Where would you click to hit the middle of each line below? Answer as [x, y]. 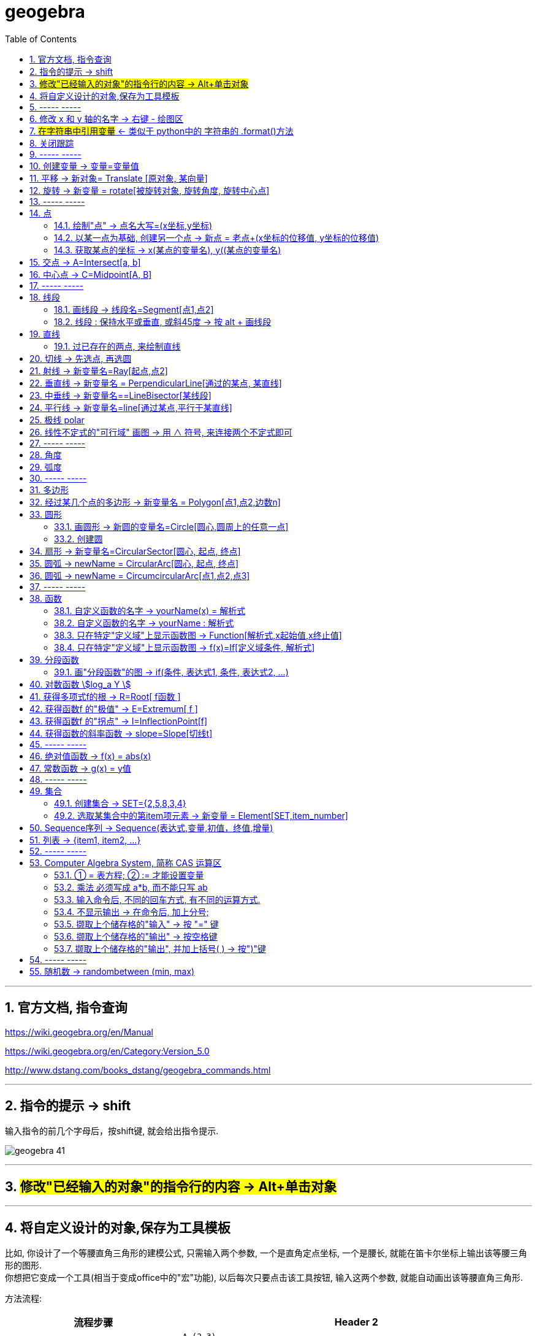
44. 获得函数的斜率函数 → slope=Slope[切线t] [121, 733]
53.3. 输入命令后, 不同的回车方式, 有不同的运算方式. [157, 899]
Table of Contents [41, 39]
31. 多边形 [49, 489]
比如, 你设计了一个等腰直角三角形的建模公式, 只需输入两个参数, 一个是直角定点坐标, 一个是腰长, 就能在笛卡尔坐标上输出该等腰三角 [266, 1253]
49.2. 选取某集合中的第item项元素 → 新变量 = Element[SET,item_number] [201, 815]
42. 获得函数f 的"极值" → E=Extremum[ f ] [114, 708]
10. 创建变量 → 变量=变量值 [84, 166]
